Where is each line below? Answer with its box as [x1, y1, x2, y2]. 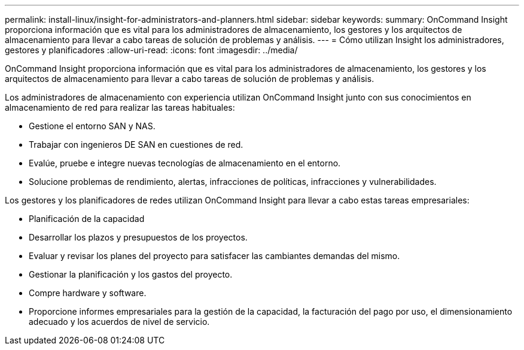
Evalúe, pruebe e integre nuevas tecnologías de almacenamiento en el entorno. [29, 158, 341, 168]
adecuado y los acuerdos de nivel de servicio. [29, 316, 210, 327]
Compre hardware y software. [29, 288, 147, 298]
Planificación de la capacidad [29, 214, 145, 224]
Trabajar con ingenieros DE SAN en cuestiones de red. [29, 139, 243, 150]
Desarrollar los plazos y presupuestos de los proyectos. [29, 232, 248, 242]
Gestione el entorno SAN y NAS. [29, 121, 156, 131]
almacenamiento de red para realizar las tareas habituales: [5, 102, 235, 112]
